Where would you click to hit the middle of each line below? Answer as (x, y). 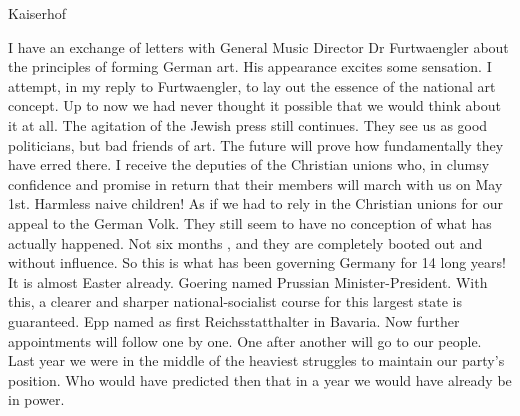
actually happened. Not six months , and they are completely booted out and (245, 242)
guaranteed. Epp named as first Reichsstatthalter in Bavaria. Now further (234, 320)
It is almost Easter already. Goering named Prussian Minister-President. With (248, 281)
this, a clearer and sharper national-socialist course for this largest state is (235, 301)
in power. (36, 399)
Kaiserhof (37, 13)
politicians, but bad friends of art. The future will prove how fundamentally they (256, 144)
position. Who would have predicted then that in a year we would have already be (260, 379)
